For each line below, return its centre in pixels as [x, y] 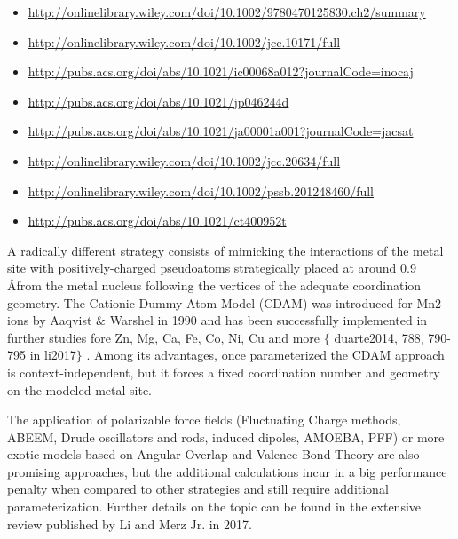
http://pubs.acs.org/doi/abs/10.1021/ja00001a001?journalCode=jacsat [221, 131]
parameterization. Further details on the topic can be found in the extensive [214, 507]
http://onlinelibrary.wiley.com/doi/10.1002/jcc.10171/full [184, 41]
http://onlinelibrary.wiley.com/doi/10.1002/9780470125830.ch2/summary [227, 12]
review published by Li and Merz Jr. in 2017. [130, 523]
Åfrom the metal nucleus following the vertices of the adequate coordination [214, 285]
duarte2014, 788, [379, 337]
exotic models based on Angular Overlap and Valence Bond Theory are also [213, 454]
